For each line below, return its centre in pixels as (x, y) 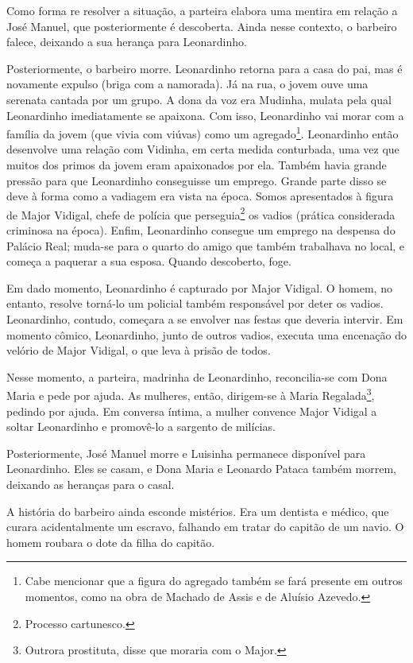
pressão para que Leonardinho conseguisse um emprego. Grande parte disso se (197, 180)
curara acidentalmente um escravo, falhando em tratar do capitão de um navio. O (205, 527)
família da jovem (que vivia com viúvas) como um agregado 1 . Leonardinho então (203, 132)
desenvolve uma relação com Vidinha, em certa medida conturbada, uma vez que (203, 149)
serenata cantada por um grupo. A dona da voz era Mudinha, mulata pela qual (199, 99)
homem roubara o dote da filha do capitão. (111, 542)
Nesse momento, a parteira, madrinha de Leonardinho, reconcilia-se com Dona (197, 376)
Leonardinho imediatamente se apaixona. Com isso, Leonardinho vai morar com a (205, 115)
